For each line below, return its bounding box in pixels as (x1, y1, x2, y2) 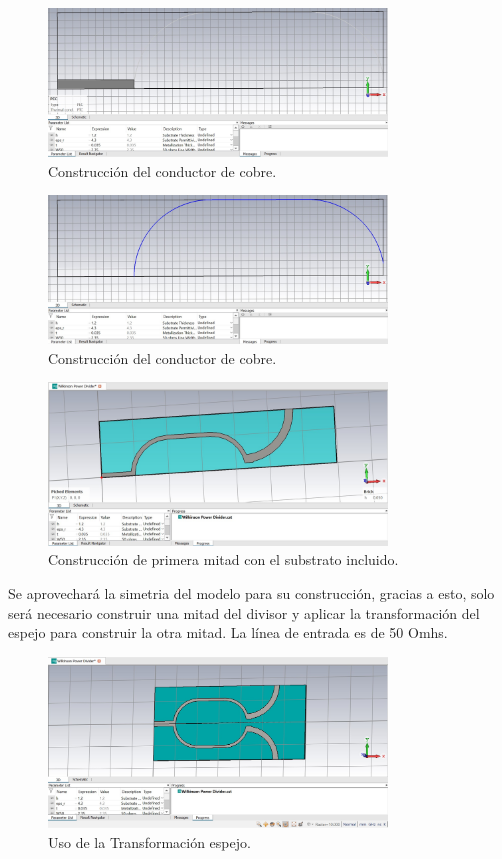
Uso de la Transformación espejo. (48, 832, 251, 853)
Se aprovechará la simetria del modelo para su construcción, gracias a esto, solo (8, 582, 495, 603)
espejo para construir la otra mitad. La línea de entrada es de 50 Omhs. (8, 622, 448, 643)
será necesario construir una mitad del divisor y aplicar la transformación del (8, 602, 480, 623)
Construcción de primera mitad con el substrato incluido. (48, 549, 399, 570)
